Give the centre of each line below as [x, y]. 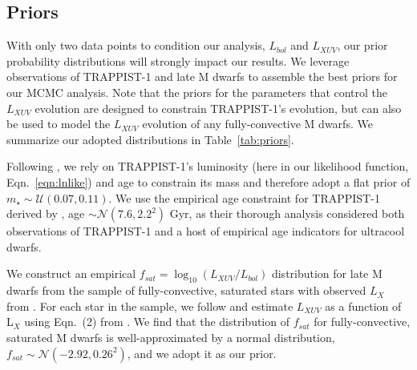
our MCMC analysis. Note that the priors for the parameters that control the [197, 92]
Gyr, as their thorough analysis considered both [287, 213]
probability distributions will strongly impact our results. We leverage [178, 60]
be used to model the [59, 124]
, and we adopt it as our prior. [202, 353]
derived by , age [46, 213]
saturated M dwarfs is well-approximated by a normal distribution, [171, 337]
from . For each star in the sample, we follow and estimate [150, 306]
